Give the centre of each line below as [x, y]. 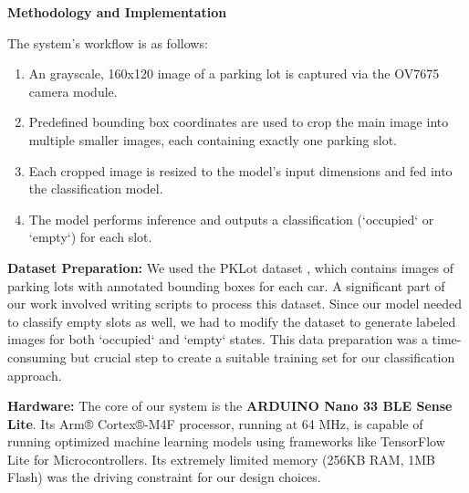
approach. [35, 375]
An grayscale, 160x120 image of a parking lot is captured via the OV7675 [234, 73]
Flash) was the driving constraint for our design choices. [164, 477]
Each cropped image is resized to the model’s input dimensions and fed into [240, 170]
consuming [37, 357]
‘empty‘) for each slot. [90, 237]
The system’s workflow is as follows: [108, 42]
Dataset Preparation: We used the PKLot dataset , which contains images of [231, 267]
